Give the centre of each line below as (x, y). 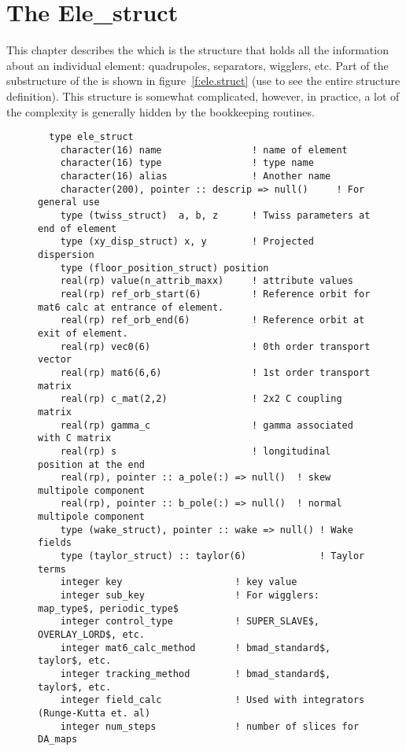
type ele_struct (91, 137)
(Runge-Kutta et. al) (94, 713)
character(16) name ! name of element (204, 150)
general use (69, 202)
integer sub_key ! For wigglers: (190, 596)
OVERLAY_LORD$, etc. (92, 635)
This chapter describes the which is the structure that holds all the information (197, 50)
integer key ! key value (179, 582)
